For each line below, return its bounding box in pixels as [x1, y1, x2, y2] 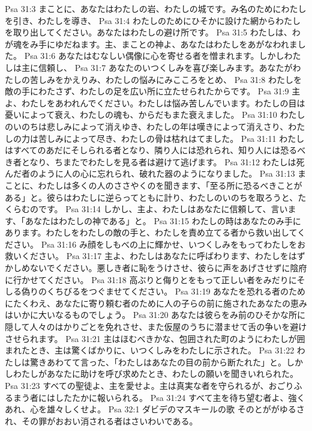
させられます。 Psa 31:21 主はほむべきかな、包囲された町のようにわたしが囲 [5, 332, 305, 344]
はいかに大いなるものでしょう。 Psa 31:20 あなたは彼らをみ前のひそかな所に [5, 308, 306, 321]
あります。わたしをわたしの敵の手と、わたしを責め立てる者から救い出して [5, 226, 298, 239]
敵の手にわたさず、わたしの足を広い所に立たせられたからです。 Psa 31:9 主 [5, 85, 301, 97]
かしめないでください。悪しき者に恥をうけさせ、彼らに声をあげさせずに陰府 [5, 261, 307, 274]
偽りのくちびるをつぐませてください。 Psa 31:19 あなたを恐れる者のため [21, 285, 306, 298]
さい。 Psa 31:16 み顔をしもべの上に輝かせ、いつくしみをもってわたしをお [13, 237, 306, 250]
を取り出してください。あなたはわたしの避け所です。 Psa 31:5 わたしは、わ [5, 26, 301, 38]
